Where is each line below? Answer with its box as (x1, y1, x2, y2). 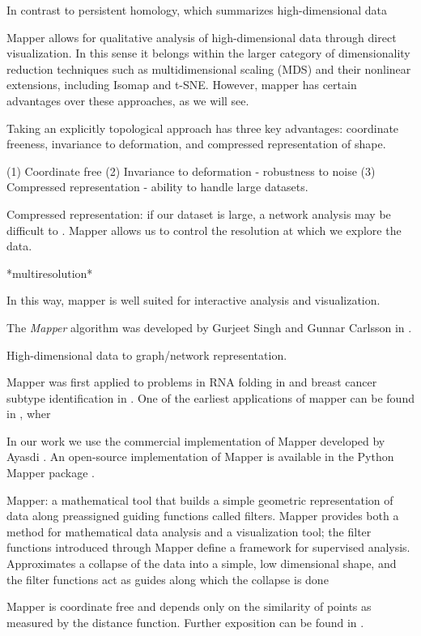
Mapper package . (6, 464, 95, 481)
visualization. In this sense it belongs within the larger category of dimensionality (6, 45, 410, 62)
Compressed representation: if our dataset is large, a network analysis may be (6, 205, 391, 222)
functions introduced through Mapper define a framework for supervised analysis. (6, 539, 410, 556)
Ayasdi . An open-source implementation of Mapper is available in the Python (6, 448, 394, 465)
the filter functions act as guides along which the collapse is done (6, 570, 329, 587)
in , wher (6, 405, 51, 422)
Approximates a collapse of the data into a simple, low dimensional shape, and (6, 555, 397, 572)
